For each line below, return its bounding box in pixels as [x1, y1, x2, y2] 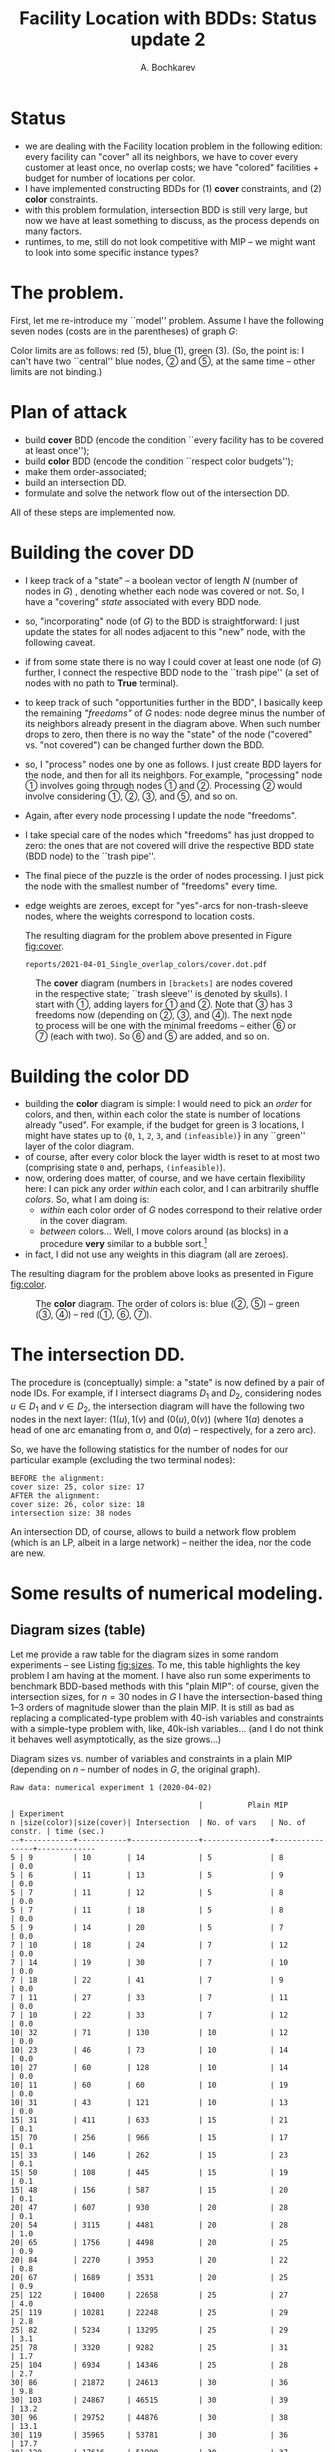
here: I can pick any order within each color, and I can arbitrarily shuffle [24, 1183, 320, 1195]
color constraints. [24, 193, 98, 205]
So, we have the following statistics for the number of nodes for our [10, 1443, 289, 1455]
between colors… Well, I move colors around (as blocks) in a [39, 1225, 289, 1237]
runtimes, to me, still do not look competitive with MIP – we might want [24, 235, 316, 247]
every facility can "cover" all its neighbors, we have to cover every [24, 150, 299, 162]
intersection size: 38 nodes [10, 1508, 132, 1518]
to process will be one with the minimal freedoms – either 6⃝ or [35, 1019, 297, 1031]
